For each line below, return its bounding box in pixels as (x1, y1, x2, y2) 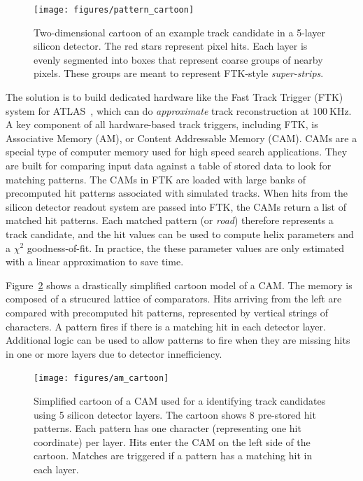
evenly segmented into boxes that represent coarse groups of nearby (34, 52, 323, 67)
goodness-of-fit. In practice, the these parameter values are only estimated (27, 240, 344, 255)
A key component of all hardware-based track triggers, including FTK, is (6, 117, 318, 132)
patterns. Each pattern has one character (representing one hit (34, 421, 301, 435)
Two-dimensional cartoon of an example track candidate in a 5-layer (34, 25, 326, 39)
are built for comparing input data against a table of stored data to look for (6, 158, 332, 172)
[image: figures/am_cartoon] (34, 373, 169, 384)
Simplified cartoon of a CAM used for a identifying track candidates (34, 393, 326, 407)
